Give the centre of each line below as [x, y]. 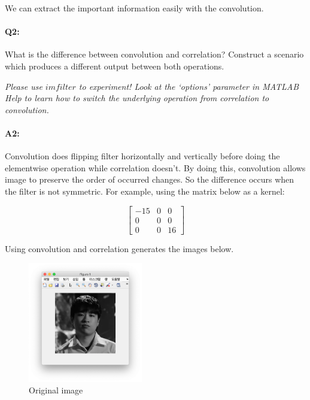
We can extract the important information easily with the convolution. [134, 8]
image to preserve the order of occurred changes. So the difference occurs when [150, 179]
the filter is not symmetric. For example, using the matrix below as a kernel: [145, 191]
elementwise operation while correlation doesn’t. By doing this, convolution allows [155, 167]
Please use [24, 86]
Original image [56, 390]
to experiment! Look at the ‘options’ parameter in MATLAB [189, 86]
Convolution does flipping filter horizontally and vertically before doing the [142, 156]
